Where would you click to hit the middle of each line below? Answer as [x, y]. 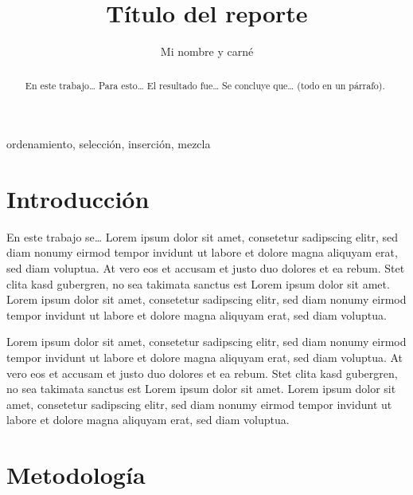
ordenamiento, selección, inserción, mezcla [109, 144]
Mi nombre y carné [207, 51]
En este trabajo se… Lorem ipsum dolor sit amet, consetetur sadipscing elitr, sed [202, 236]
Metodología [76, 475]
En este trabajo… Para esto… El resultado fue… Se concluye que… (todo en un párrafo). [205, 85]
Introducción [78, 198]
